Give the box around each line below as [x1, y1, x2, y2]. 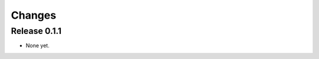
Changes [11, 9, 56, 22]
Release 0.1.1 [11, 26, 62, 36]
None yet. [25, 42, 50, 49]
